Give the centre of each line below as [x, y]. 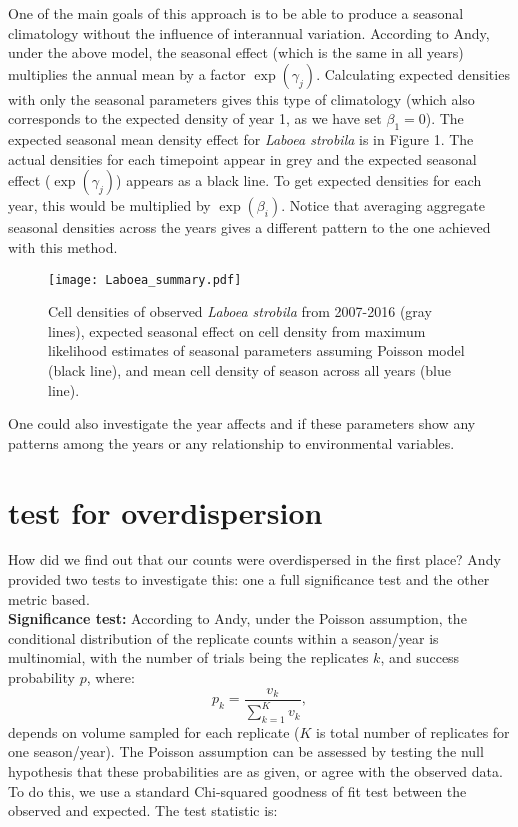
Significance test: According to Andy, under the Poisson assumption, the [237, 618]
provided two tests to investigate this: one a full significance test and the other [249, 579]
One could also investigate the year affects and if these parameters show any [242, 423]
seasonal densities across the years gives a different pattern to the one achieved [249, 227]
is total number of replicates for [413, 731]
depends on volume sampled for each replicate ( [154, 731]
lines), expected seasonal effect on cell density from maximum [237, 330]
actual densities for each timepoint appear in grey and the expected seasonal [242, 158]
